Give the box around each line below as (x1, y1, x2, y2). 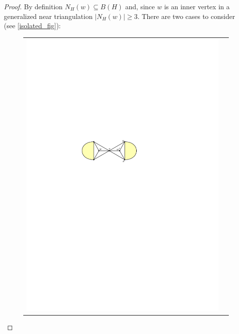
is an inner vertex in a (164, 1, 230, 11)
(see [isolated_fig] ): (4, 20, 61, 31)
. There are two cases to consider (137, 11, 235, 21)
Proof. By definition (4, 1, 63, 11)
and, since (125, 1, 155, 11)
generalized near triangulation (4, 11, 93, 21)
